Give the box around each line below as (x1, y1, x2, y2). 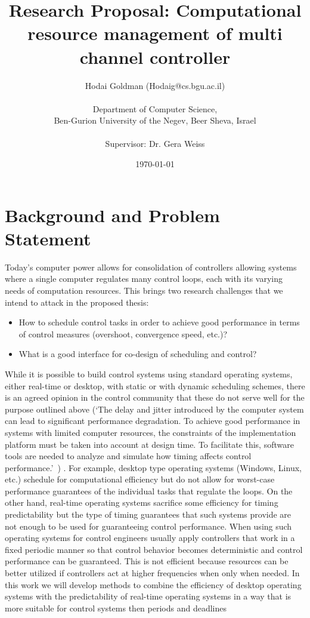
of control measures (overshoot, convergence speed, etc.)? (18, 327, 228, 340)
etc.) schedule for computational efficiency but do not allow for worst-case (5, 473, 275, 485)
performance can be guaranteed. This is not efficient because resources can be (5, 555, 289, 567)
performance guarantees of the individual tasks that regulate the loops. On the (5, 484, 293, 497)
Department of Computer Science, (92, 102, 218, 115)
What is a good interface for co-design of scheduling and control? (18, 348, 257, 360)
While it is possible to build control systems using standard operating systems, (5, 367, 293, 380)
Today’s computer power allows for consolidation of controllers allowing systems (5, 260, 297, 273)
